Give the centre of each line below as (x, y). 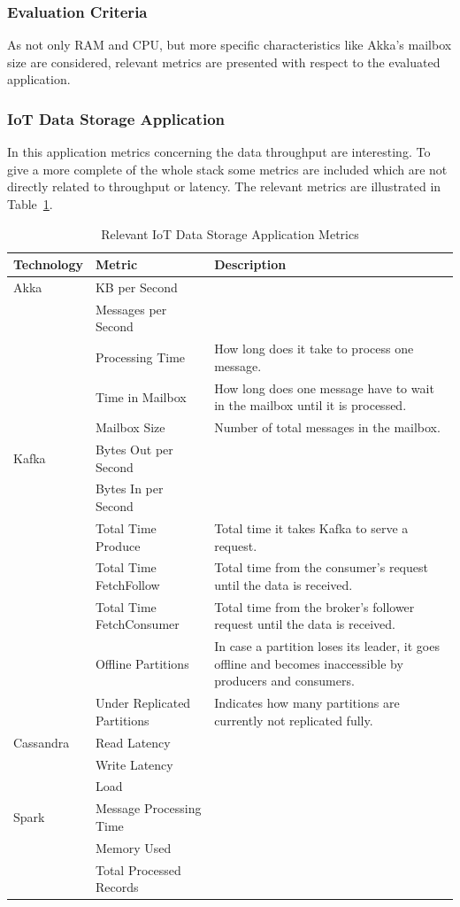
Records (117, 887)
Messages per (131, 309)
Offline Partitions (142, 663)
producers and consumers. (284, 681)
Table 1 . (30, 204)
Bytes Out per (134, 450)
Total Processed (138, 869)
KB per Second (136, 287)
